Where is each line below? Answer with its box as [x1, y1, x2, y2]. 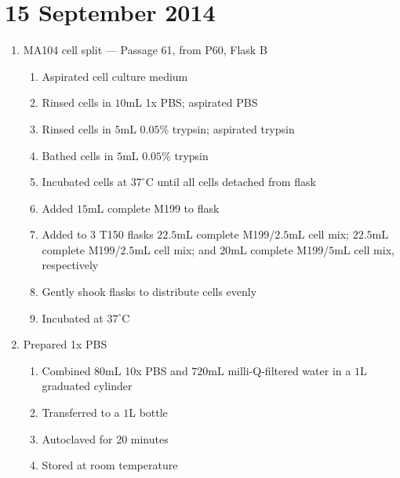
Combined [42, 362, 91, 378]
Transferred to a [42, 404, 120, 421]
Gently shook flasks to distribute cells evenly [42, 283, 257, 300]
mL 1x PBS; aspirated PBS [125, 94, 258, 111]
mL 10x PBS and [105, 362, 188, 378]
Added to [42, 226, 87, 243]
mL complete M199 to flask [87, 199, 220, 216]
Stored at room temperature [42, 457, 178, 473]
